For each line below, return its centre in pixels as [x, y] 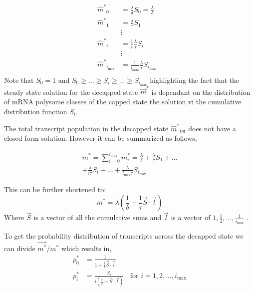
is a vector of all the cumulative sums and [98, 217]
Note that [19, 80]
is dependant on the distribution [201, 92]
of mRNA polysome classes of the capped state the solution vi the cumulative [123, 101]
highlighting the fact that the [195, 80]
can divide [20, 248]
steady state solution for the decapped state [71, 92]
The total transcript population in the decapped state [86, 128]
